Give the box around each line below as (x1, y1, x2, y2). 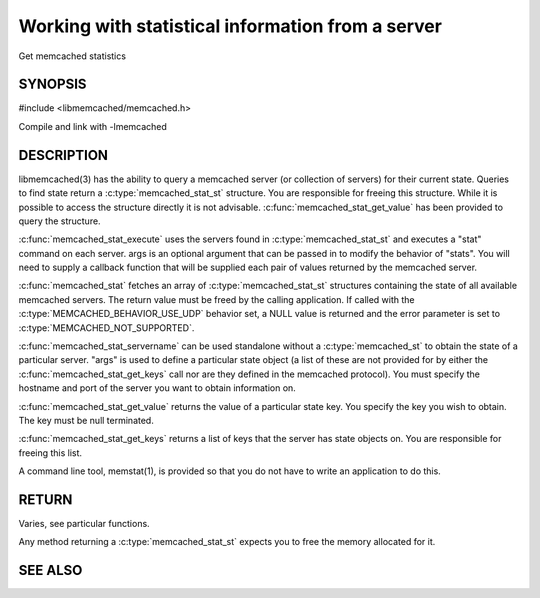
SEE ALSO (18, 562, 83, 579)
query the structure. (18, 215, 101, 227)
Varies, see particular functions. (18, 518, 150, 530)
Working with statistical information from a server (18, 15, 442, 37)
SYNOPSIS (18, 76, 87, 93)
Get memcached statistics (18, 50, 127, 62)
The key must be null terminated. (18, 415, 154, 426)
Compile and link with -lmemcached (18, 120, 167, 132)
